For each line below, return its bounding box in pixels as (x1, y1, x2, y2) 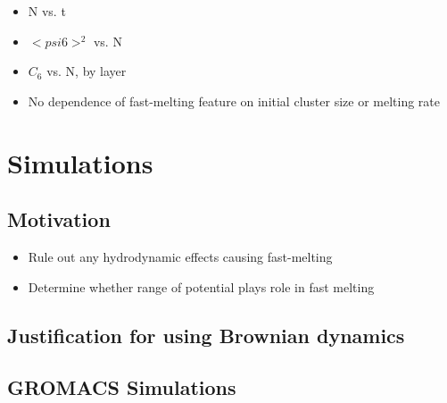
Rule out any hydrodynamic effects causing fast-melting (28, 247, 333, 265)
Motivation (7, 206, 111, 233)
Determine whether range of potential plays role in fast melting (28, 277, 375, 296)
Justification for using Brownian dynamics (7, 321, 405, 348)
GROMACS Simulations (7, 374, 236, 401)
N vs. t (28, 2, 66, 20)
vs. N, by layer (46, 62, 127, 80)
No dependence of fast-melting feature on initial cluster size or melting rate (28, 91, 440, 110)
